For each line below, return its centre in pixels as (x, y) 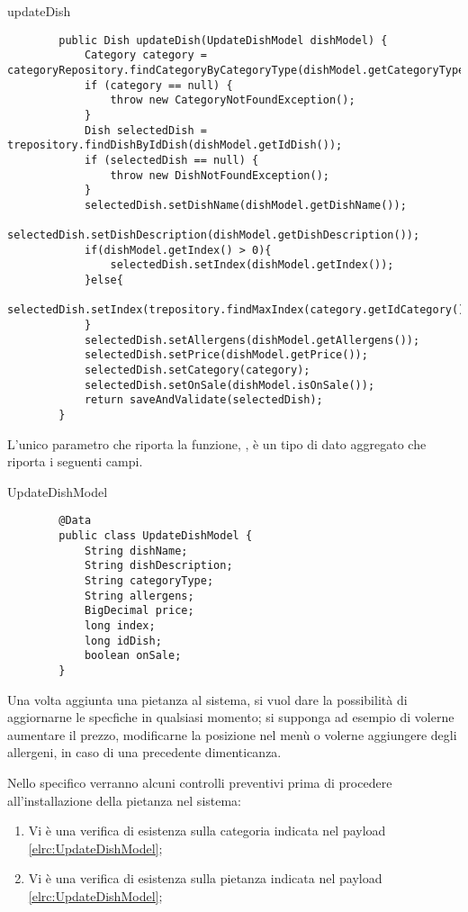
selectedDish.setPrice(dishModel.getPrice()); (226, 355)
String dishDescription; (158, 566)
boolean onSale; (133, 656)
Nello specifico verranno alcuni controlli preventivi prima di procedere (200, 783)
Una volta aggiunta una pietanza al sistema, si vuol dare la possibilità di (207, 699)
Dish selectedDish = (145, 130)
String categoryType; (149, 581)
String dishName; (136, 551)
